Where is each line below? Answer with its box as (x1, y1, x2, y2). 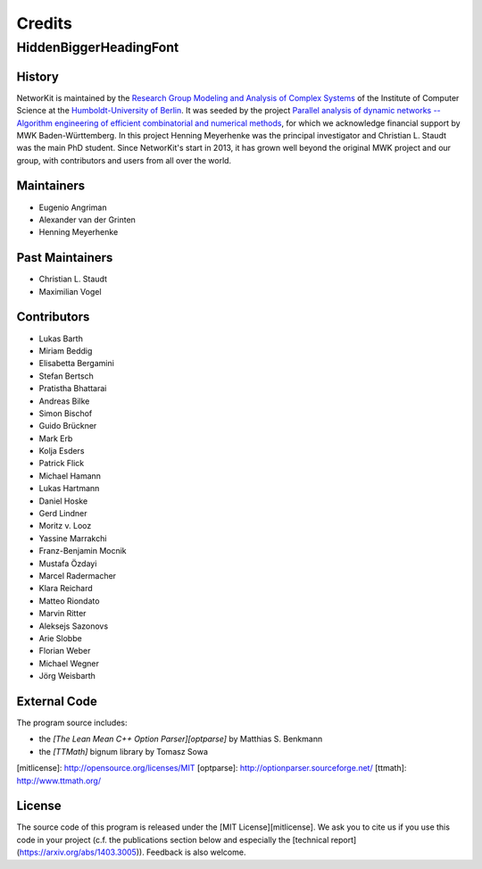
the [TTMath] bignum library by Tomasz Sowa (38, 746, 209, 756)
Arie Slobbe (38, 632, 82, 643)
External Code (16, 693, 98, 709)
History (16, 69, 60, 84)
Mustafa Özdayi (38, 558, 97, 569)
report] (330, 834, 357, 845)
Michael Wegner (38, 657, 100, 669)
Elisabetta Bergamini (38, 358, 115, 369)
